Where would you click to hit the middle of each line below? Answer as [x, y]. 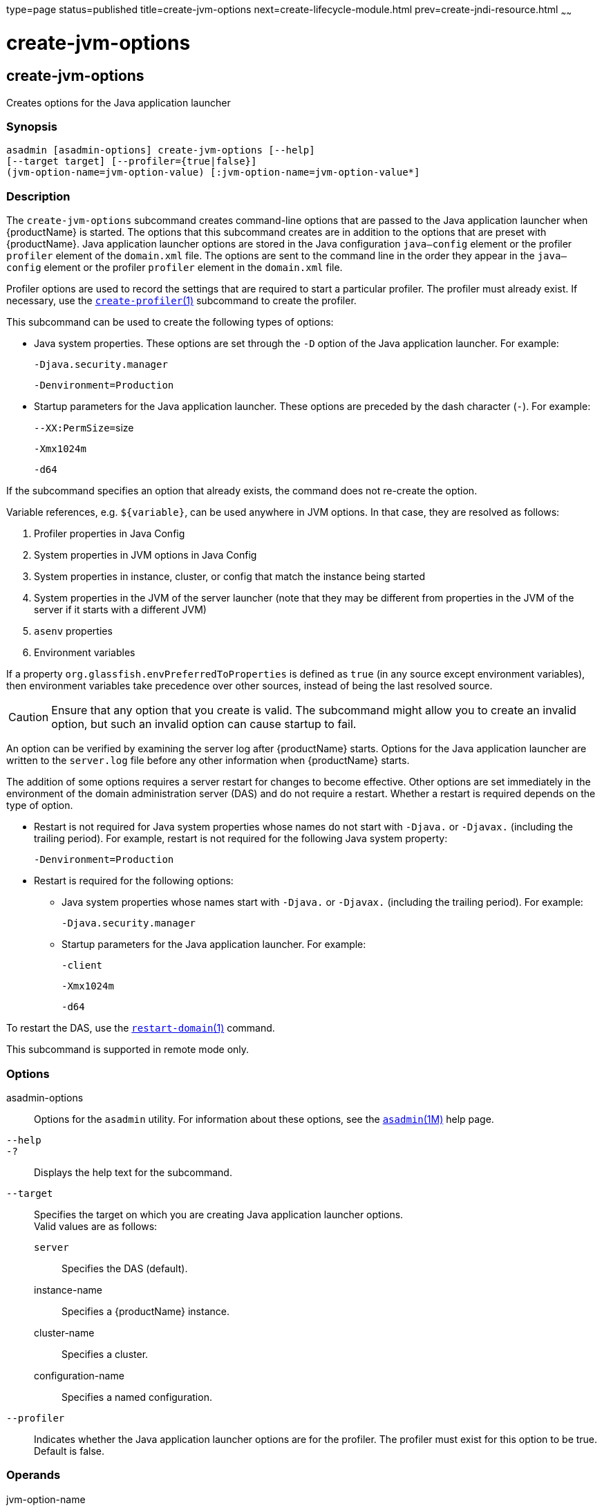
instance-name [68, 1290]
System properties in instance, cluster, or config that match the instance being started [230, 577]
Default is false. [69, 1451]
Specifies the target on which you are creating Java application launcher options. [219, 1214]
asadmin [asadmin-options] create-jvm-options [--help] [161, 150]
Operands [34, 1475]
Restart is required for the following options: [134, 881]
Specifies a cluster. [105, 1354]
